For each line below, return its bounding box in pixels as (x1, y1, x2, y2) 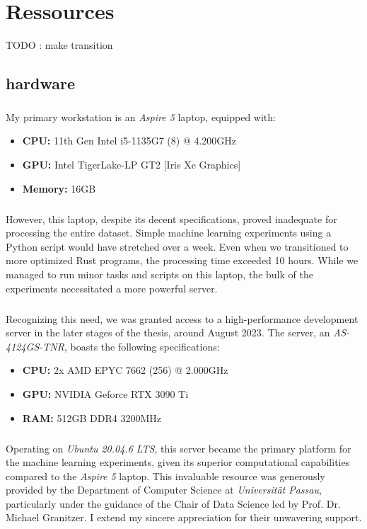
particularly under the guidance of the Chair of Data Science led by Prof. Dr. (6, 496, 341, 511)
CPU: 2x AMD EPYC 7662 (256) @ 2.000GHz (22, 363, 228, 377)
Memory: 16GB (22, 181, 96, 195)
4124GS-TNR (6, 339, 64, 353)
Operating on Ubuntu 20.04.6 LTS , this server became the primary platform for (6, 440, 351, 455)
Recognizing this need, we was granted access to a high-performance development (6, 311, 359, 326)
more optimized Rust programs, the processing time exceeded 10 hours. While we (6, 253, 359, 268)
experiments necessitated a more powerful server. (6, 280, 218, 295)
